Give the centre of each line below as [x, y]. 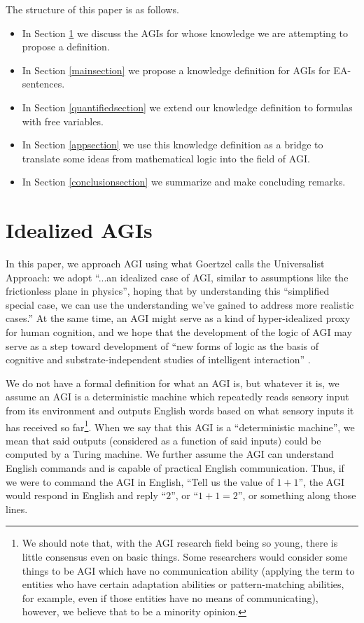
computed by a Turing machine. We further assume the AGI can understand [170, 454]
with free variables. [63, 121]
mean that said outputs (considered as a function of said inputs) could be [163, 440]
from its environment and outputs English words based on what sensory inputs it [180, 410]
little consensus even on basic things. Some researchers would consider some [185, 556]
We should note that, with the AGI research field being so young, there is [180, 543]
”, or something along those [297, 495]
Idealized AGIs [79, 230]
